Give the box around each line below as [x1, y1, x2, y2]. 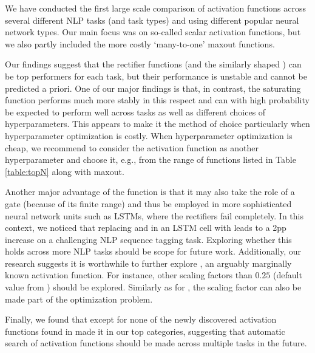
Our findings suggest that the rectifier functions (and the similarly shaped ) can [5, 58, 302, 70]
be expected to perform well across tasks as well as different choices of [5, 105, 266, 118]
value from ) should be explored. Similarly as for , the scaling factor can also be [5, 281, 302, 293]
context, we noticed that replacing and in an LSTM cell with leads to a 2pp [5, 221, 286, 234]
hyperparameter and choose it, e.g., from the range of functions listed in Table [5, 153, 296, 166]
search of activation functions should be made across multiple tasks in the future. [5, 337, 307, 349]
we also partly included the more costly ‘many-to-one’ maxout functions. [5, 37, 275, 50]
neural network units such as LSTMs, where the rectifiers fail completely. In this [5, 209, 303, 222]
